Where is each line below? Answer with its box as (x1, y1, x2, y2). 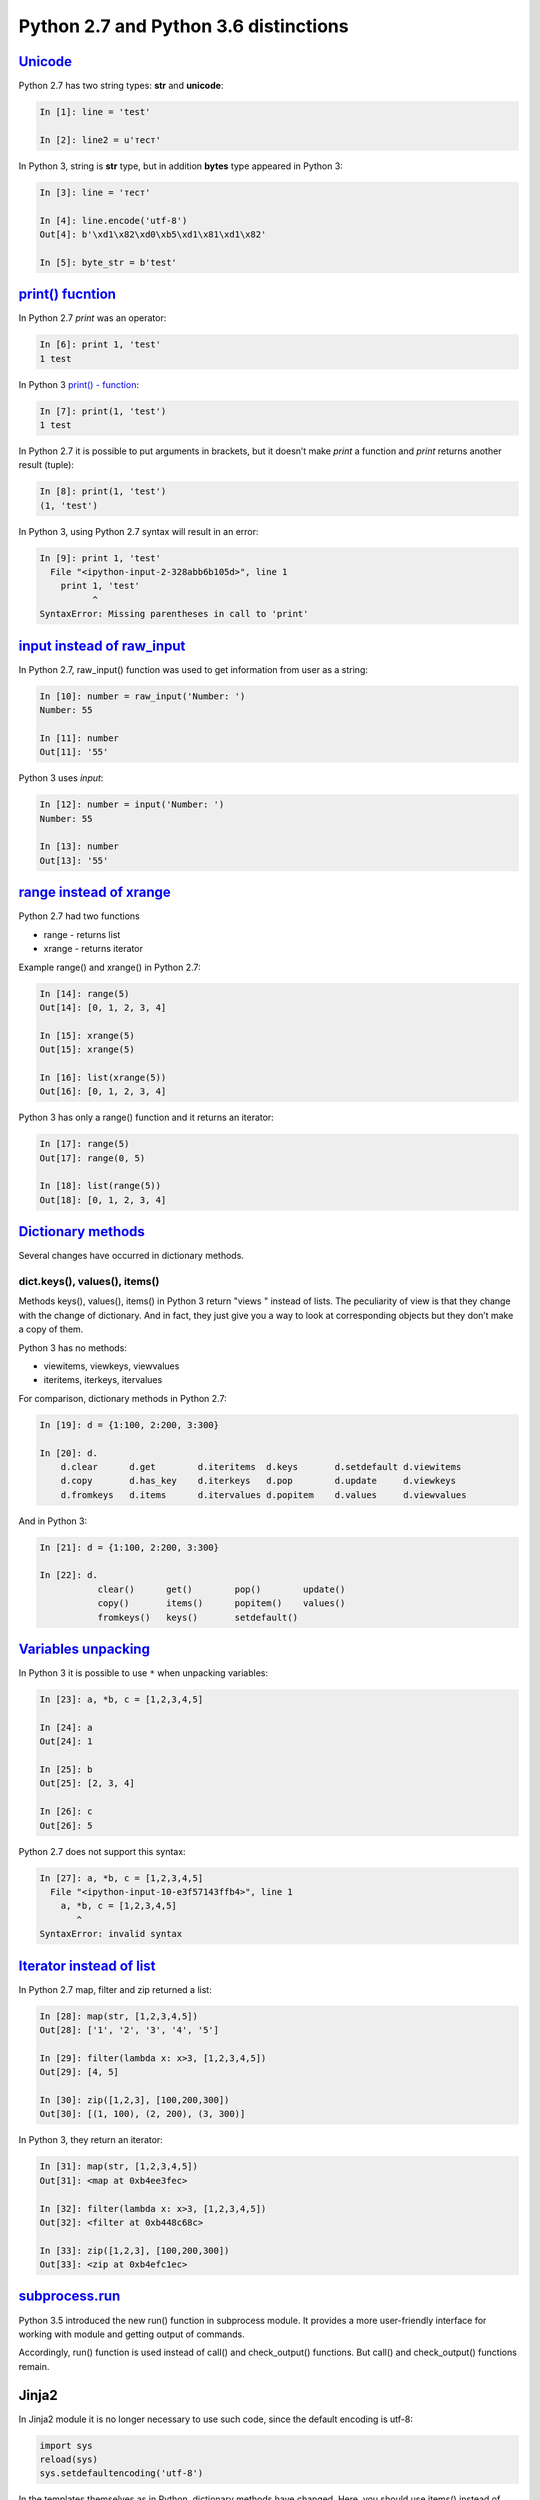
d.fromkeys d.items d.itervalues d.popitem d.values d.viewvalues (60, 1489, 467, 1500)
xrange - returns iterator (43, 943, 144, 955)
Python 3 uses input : (18, 772, 104, 784)
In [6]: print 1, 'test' (39, 339, 162, 350)
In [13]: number (39, 841, 120, 852)
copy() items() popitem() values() (97, 1598, 346, 1609)
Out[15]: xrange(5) (39, 1044, 135, 1055)
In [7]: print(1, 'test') (39, 405, 167, 417)
